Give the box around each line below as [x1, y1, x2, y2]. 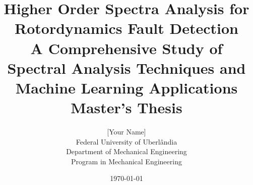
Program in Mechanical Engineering [71, 156, 182, 166]
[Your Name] [107, 126, 146, 137]
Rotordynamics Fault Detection [15, 18, 238, 38]
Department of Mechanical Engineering [66, 146, 187, 157]
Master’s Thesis [71, 97, 182, 118]
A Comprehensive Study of [30, 37, 223, 58]
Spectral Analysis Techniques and [7, 57, 246, 78]
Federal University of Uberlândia [76, 136, 177, 147]
